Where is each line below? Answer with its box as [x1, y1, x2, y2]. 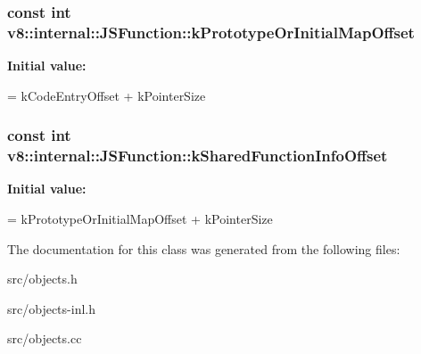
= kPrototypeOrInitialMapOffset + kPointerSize [7, 210, 273, 228]
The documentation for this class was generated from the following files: [7, 239, 400, 258]
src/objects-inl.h [7, 299, 95, 317]
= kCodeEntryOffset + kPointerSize [7, 86, 206, 104]
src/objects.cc [7, 329, 82, 348]
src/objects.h [7, 269, 78, 288]
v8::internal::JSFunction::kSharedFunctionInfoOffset [7, 144, 388, 167]
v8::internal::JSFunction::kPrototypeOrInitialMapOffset [7, 21, 415, 43]
